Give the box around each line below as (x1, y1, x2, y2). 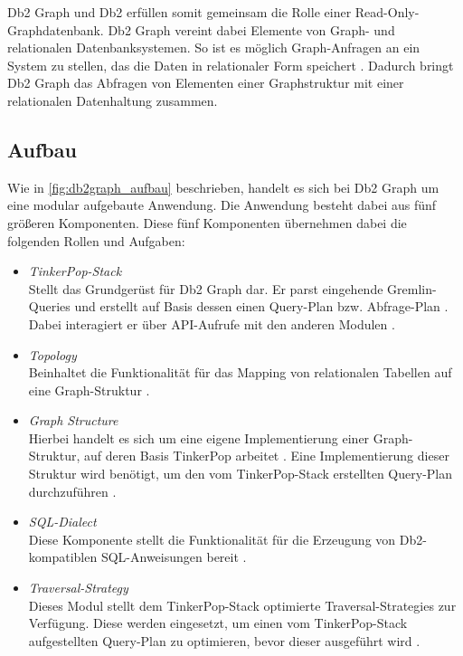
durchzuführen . (28, 481, 117, 500)
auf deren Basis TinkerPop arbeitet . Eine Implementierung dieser (83, 446, 449, 465)
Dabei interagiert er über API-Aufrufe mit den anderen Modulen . (28, 314, 395, 333)
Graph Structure (28, 411, 118, 430)
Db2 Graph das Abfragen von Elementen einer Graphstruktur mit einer (7, 73, 404, 92)
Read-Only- (354, 3, 420, 21)
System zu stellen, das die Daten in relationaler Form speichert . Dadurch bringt (7, 55, 454, 74)
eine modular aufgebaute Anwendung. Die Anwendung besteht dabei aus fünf (7, 195, 437, 214)
